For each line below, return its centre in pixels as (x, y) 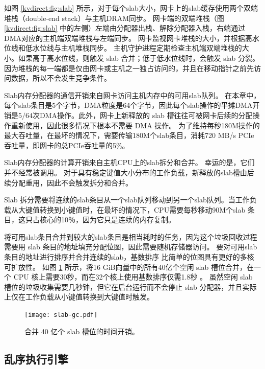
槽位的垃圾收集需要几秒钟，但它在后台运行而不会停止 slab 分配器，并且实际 (130, 286)
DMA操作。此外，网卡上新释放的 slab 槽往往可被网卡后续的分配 (146, 115)
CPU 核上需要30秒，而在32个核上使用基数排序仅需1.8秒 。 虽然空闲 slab (133, 277)
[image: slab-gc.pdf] (61, 315)
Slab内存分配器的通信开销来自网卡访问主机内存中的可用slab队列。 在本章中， (132, 95)
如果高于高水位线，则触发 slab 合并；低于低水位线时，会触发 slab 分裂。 (139, 57)
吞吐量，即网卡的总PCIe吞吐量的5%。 (67, 145)
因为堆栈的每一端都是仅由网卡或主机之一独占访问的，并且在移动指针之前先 (129, 68)
